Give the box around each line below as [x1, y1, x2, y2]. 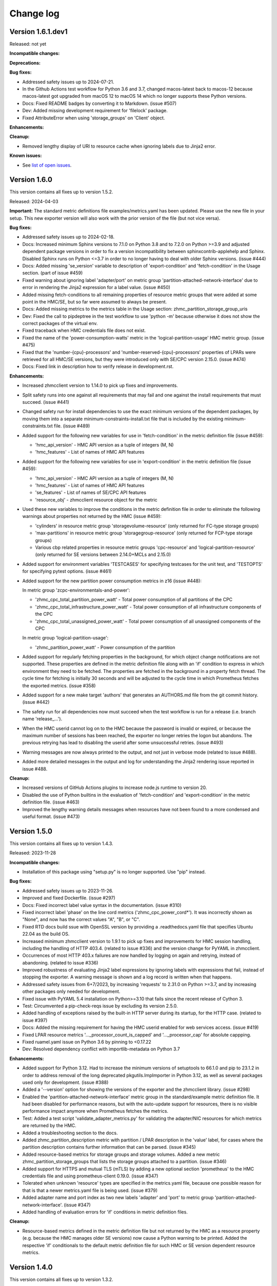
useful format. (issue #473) [22, 813, 80, 819]
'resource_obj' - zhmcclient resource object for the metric [35, 496, 157, 503]
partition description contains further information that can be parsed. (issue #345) [22, 1144, 196, 1150]
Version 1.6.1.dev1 [9, 27, 68, 36]
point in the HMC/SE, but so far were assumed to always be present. [22, 298, 167, 305]
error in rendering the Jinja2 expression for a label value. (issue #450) [22, 284, 170, 291]
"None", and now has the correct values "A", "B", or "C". [22, 916, 141, 923]
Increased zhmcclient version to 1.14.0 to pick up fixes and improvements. [22, 382, 178, 388]
